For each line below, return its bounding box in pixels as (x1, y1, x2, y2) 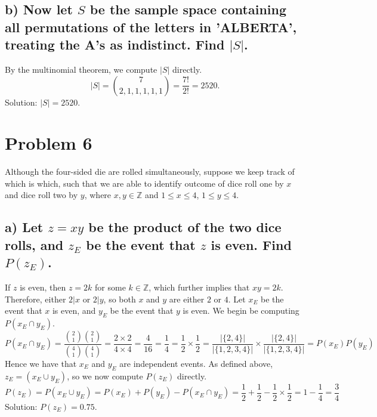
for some (95, 281, 126, 294)
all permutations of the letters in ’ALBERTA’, (5, 17, 297, 36)
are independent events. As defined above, (119, 357, 273, 369)
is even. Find (211, 235, 292, 254)
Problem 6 (5, 131, 92, 155)
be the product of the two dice (88, 218, 282, 236)
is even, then (20, 281, 66, 294)
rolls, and (5, 235, 64, 254)
